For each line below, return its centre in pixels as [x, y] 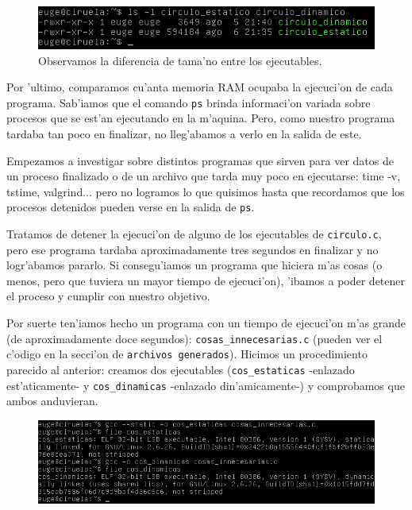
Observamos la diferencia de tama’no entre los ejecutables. [180, 60]
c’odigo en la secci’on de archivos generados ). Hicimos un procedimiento [187, 354]
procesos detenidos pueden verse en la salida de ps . [131, 207]
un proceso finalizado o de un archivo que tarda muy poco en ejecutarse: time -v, [204, 176]
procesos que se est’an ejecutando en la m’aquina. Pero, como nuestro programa [201, 118]
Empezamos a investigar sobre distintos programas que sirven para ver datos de [200, 160]
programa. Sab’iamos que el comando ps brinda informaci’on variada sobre [189, 102]
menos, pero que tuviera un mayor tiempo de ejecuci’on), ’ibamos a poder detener [206, 280]
